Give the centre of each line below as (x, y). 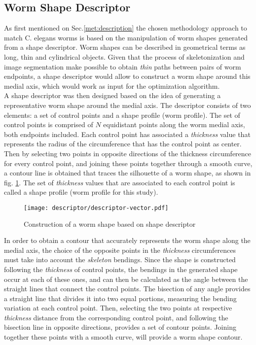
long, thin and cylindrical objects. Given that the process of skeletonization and (124, 56)
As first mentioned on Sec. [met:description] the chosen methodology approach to (126, 28)
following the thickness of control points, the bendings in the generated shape (121, 269)
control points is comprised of (49, 124)
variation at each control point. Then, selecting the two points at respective (118, 308)
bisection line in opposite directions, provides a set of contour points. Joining (120, 327)
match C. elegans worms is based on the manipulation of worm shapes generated (126, 37)
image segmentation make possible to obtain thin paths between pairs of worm (123, 66)
